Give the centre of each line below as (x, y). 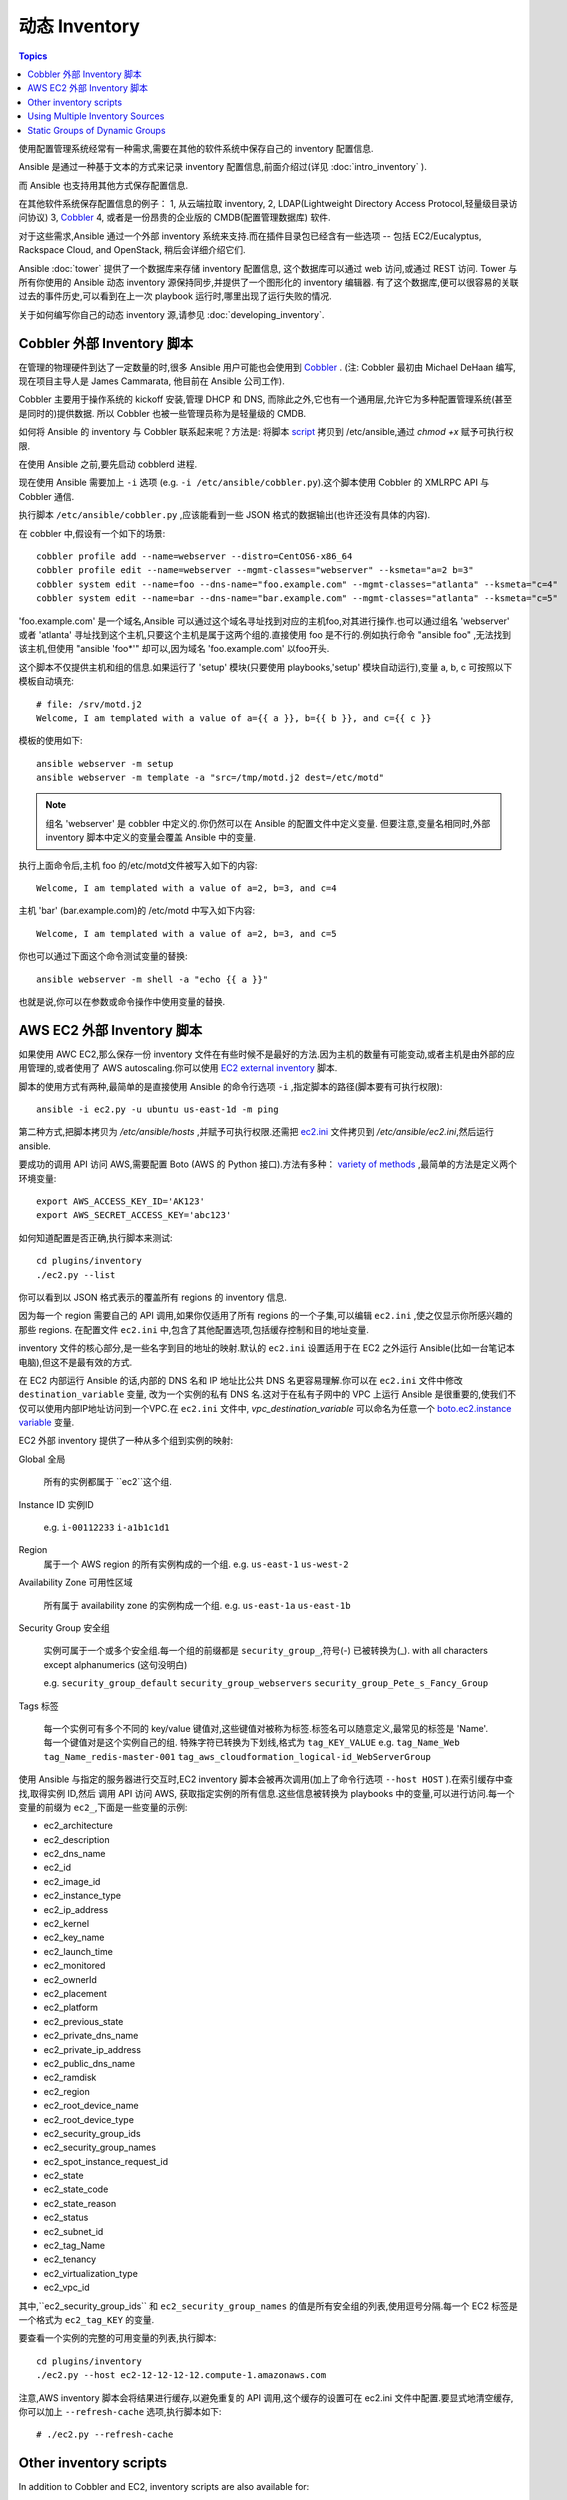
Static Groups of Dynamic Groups (96, 130)
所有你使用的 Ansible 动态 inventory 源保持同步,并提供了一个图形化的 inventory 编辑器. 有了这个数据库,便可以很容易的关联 (268, 282)
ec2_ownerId (70, 1979)
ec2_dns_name (74, 1854)
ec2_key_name (74, 1937)
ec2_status (66, 2217)
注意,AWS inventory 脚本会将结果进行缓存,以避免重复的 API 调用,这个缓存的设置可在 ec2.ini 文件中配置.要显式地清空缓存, (266, 2397)
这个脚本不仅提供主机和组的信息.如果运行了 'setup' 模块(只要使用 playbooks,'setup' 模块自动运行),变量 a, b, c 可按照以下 (265, 667)
